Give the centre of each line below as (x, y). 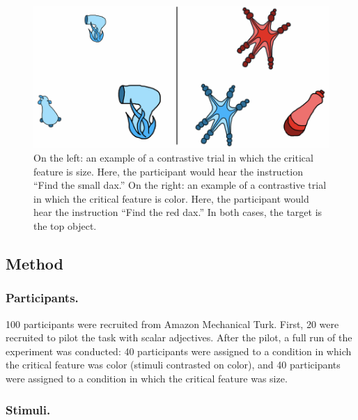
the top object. (65, 226)
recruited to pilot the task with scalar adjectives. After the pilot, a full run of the (179, 337)
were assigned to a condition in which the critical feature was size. (147, 378)
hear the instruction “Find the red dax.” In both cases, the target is (178, 212)
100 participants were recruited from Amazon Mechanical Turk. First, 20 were (172, 324)
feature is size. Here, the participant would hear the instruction (168, 171)
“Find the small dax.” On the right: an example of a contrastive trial (180, 185)
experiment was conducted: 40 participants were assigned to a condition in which (179, 351)
